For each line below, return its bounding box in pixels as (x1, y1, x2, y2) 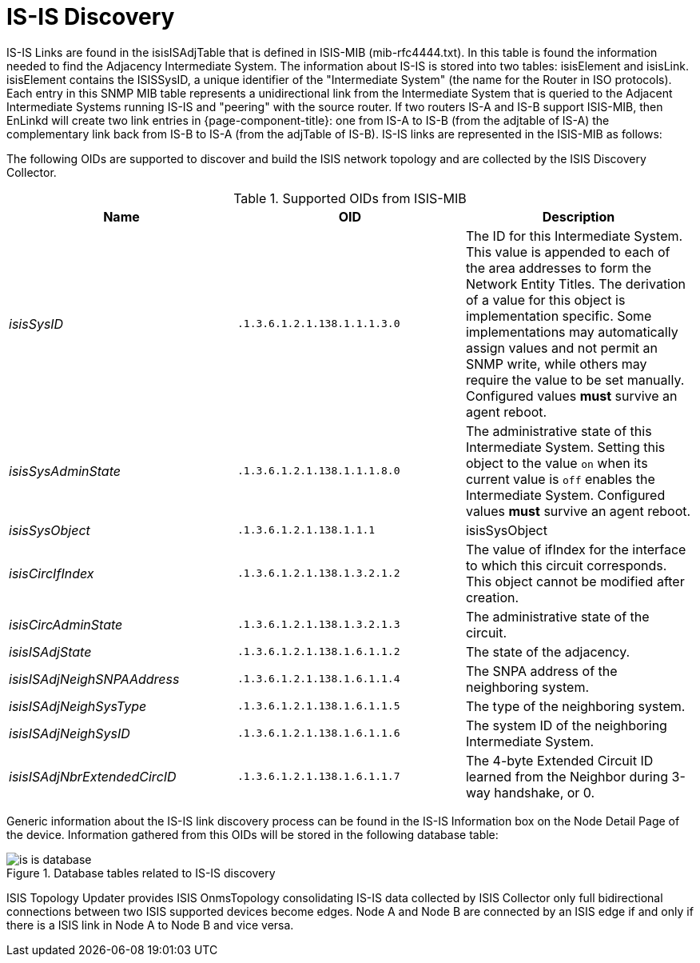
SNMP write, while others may (465, 355, 647, 372)
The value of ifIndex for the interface (465, 541, 686, 557)
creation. (465, 589, 519, 605)
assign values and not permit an (465, 339, 658, 356)
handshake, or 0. (494, 784, 595, 801)
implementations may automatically (465, 323, 678, 340)
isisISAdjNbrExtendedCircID (9, 768, 177, 785)
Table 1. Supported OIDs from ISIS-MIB (233, 190, 467, 206)
